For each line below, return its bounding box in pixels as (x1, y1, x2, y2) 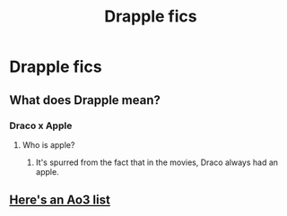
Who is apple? (22, 139, 75, 150)
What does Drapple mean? (9, 92, 161, 108)
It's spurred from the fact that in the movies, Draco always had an (35, 157, 279, 168)
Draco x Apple (9, 119, 73, 132)
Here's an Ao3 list (9, 193, 110, 208)
